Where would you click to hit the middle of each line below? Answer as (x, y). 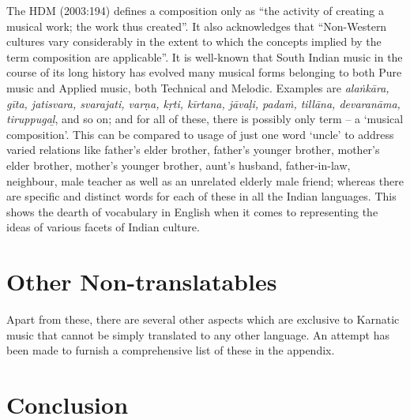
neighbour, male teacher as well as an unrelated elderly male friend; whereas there (205, 180)
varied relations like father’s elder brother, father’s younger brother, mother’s (193, 150)
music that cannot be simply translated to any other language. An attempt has (198, 334)
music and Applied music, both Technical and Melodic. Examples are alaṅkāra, (198, 87)
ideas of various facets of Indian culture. (103, 227)
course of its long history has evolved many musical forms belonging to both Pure (204, 72)
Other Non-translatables (142, 281)
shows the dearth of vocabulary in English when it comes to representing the (192, 211)
